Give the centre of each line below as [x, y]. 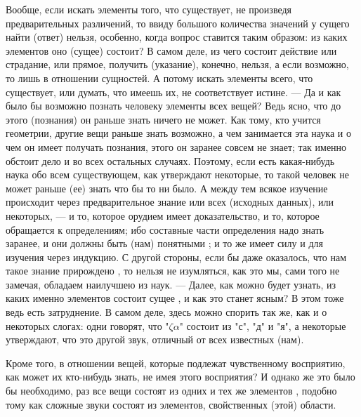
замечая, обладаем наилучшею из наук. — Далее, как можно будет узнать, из [171, 284]
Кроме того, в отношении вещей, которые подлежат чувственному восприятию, [176, 363]
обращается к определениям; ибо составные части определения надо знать [165, 229]
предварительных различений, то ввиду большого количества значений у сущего [178, 23]
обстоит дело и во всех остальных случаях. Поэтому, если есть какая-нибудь [170, 160]
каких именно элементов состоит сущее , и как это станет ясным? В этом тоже [175, 298]
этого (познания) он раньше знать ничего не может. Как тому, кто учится [163, 119]
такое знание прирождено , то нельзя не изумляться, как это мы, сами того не [173, 271]
